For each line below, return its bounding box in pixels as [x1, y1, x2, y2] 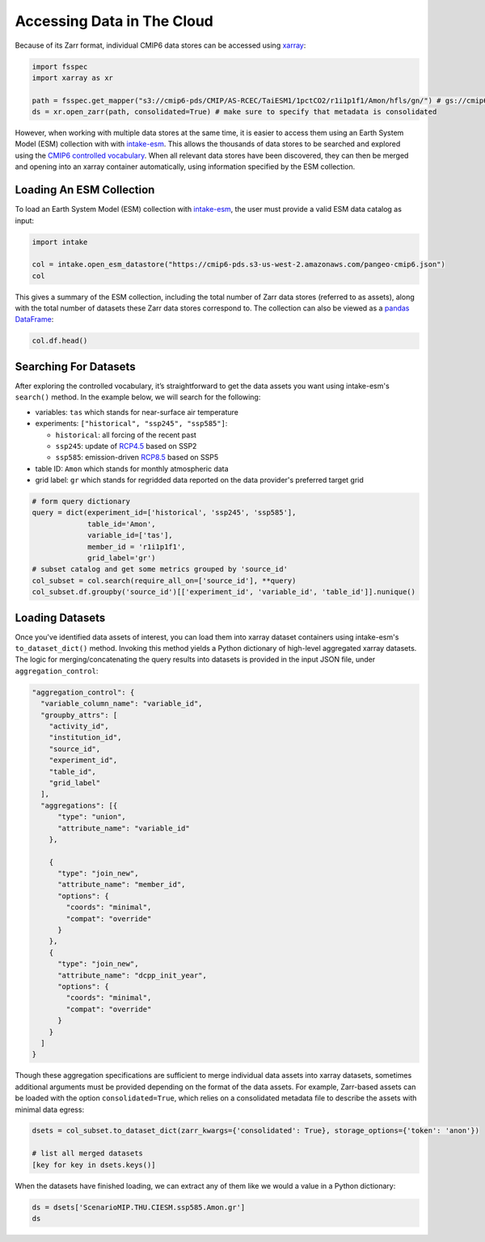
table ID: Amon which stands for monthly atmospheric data [35, 463, 230, 473]
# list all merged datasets [32, 1149, 143, 1158]
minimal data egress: [15, 1105, 85, 1114]
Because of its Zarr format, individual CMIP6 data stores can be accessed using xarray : [15, 40, 306, 50]
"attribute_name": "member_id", [57, 880, 186, 889]
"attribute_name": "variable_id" [57, 823, 190, 833]
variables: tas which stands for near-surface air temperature [35, 407, 238, 416]
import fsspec [32, 61, 88, 71]
